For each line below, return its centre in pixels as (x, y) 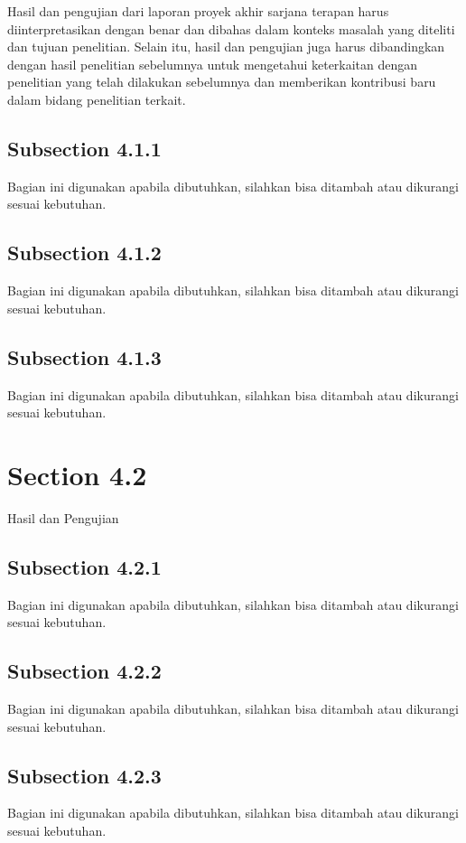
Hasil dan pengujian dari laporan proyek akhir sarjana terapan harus (198, 11)
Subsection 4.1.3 (84, 356)
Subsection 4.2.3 (84, 775)
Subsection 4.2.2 (84, 671)
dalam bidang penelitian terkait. (97, 99)
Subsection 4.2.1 (84, 566)
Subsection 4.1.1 (84, 148)
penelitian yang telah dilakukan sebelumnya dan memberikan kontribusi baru (222, 82)
